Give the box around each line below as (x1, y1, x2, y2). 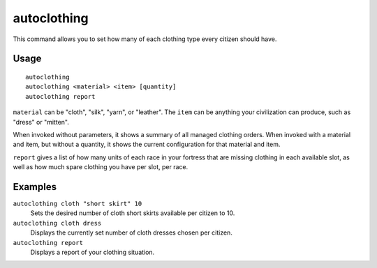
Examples (13, 181, 57, 193)
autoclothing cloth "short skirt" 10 (13, 199, 142, 207)
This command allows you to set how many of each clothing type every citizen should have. (13, 35, 277, 43)
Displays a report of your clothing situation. (30, 248, 155, 256)
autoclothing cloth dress (13, 219, 102, 227)
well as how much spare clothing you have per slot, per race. (13, 163, 188, 171)
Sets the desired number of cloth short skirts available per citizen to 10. (30, 209, 235, 217)
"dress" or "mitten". (13, 118, 69, 126)
